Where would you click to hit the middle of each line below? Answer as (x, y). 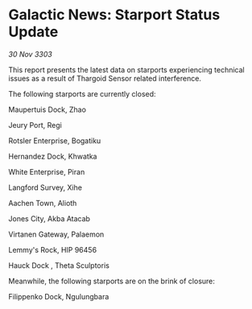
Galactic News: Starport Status (114, 15)
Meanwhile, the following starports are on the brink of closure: (112, 281)
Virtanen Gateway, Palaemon (56, 234)
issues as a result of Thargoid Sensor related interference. (105, 78)
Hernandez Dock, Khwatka (53, 156)
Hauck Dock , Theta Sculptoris (59, 265)
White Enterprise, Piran (47, 171)
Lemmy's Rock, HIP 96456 (53, 249)
